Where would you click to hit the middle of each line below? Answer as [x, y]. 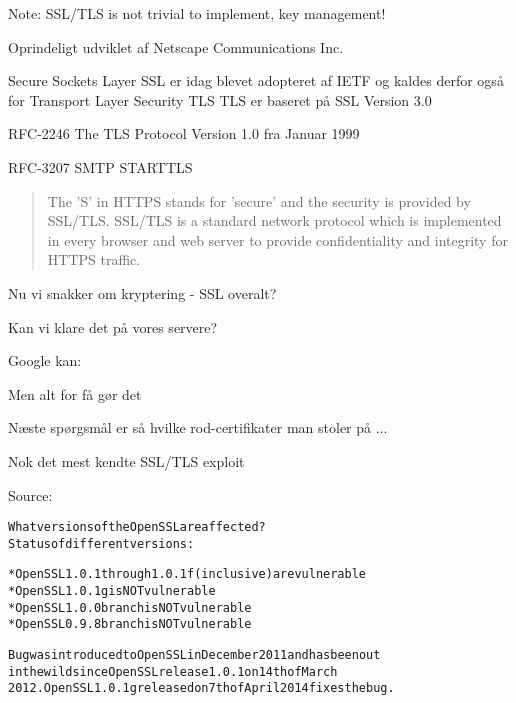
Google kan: [45, 360]
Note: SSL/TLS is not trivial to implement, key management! [197, 13]
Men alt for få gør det [75, 393]
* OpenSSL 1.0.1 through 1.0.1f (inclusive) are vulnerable [187, 574]
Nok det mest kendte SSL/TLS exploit [126, 460]
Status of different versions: [101, 543]
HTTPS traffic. [94, 259]
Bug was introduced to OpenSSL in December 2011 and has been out [194, 655]
